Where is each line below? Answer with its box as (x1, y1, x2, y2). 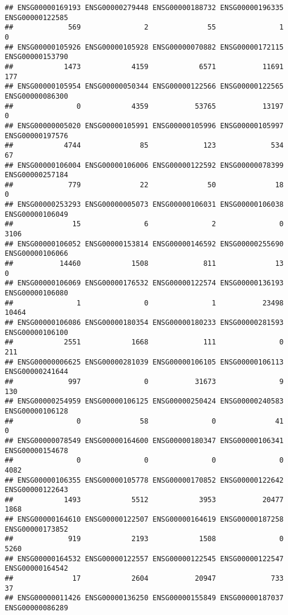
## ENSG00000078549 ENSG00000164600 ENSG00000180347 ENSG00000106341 (5, 436, 284, 445)
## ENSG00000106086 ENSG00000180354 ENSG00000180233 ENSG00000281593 (5, 318, 284, 327)
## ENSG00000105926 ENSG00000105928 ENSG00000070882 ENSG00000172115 (5, 43, 284, 51)
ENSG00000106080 (5, 289, 68, 298)
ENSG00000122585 (5, 13, 68, 22)
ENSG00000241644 (5, 367, 68, 376)
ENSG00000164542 (5, 564, 68, 573)
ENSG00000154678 (5, 446, 68, 455)
